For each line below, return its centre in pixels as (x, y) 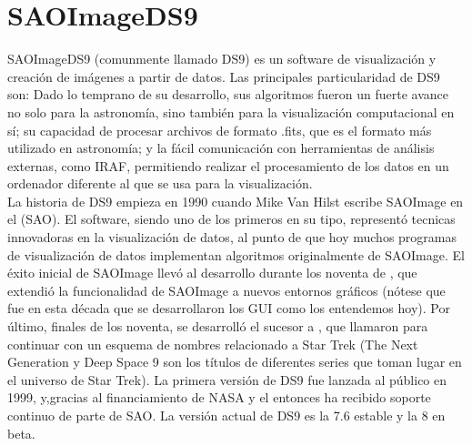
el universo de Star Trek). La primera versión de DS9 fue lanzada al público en (227, 379)
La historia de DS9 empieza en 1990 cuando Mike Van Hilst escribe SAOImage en (236, 201)
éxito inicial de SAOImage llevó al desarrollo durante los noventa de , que (212, 273)
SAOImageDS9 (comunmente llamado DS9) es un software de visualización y (222, 59)
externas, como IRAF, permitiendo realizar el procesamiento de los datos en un (228, 165)
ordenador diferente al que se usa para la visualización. (160, 183)
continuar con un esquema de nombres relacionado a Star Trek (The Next (213, 344)
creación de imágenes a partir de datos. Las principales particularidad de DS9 (224, 76)
